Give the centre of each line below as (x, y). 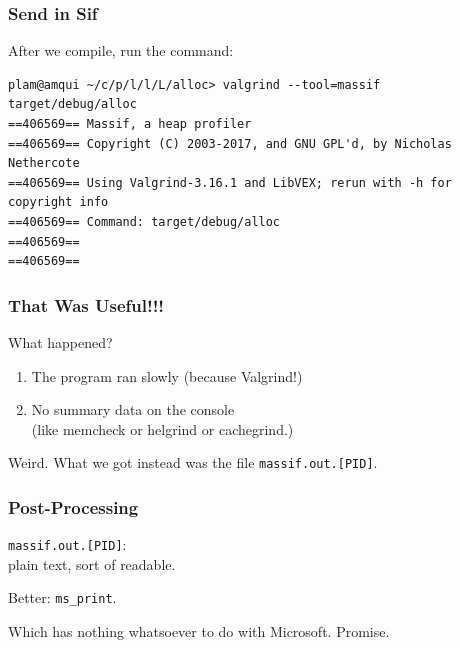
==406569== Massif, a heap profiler (130, 124)
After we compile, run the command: (121, 50)
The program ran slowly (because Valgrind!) (167, 375)
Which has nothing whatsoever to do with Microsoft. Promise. (199, 631)
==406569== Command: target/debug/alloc (144, 221)
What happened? (60, 341)
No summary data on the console (133, 409)
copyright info (58, 202)
